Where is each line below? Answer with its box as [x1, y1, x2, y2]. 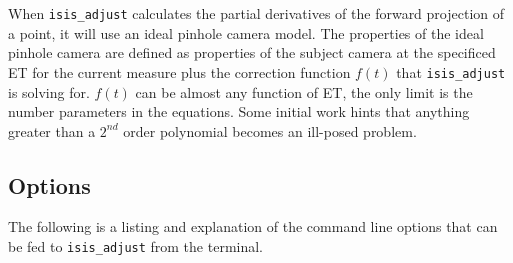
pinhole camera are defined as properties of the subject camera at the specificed [8, 42, 496, 63]
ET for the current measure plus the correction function [8, 61, 351, 82]
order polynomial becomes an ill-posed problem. [123, 120, 417, 141]
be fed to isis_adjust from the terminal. [8, 236, 263, 257]
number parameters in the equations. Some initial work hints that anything [8, 101, 470, 122]
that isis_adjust [396, 61, 506, 82]
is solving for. [8, 81, 90, 102]
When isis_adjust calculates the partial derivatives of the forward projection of [8, 3, 505, 23]
